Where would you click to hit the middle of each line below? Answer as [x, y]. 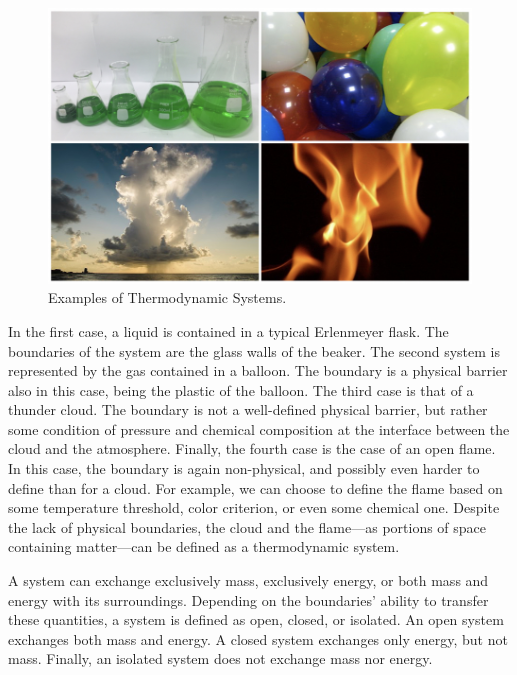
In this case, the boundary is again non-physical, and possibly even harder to [244, 468]
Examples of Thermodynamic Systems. [167, 297]
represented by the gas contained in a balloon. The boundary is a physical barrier [258, 370]
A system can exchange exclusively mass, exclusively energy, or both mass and [248, 580]
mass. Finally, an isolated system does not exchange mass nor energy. [220, 658]
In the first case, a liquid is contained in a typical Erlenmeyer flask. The [228, 330]
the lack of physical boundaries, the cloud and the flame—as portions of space [247, 526]
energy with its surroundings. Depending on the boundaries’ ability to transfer [248, 599]
